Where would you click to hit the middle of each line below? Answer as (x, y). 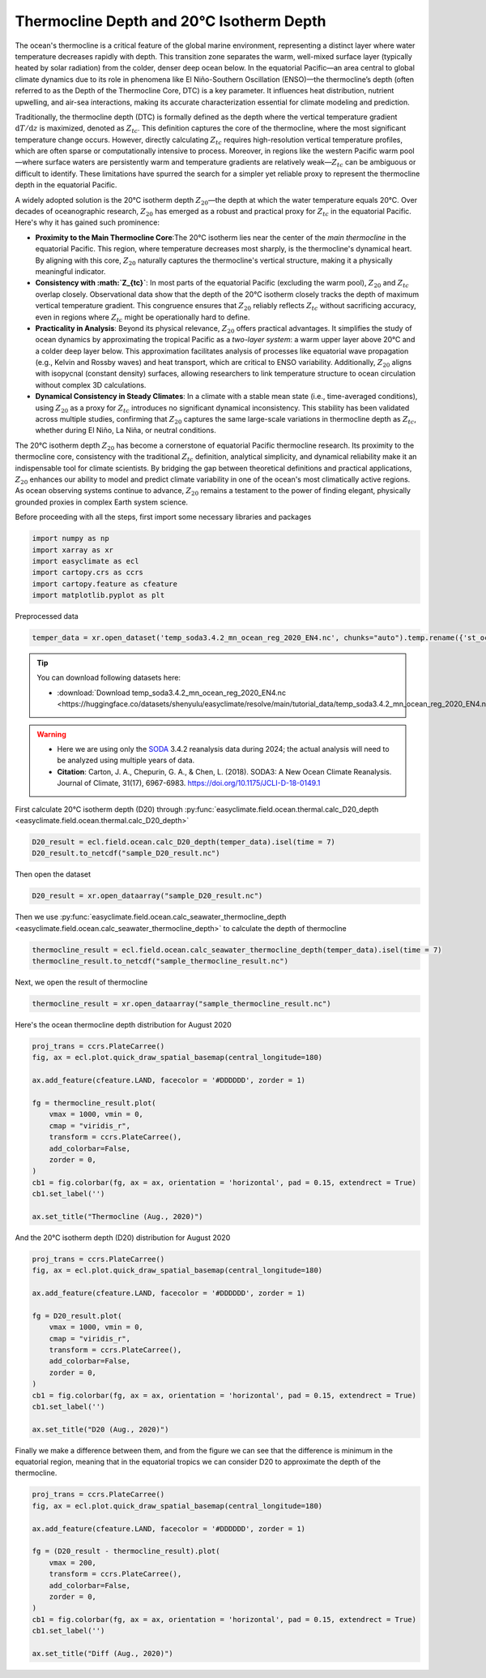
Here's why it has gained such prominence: (87, 222)
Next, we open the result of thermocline (81, 982)
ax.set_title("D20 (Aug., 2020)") (100, 1429)
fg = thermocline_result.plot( (94, 1103)
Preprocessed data (47, 616)
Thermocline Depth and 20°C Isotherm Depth (171, 21)
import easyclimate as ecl (85, 561)
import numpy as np (70, 539)
